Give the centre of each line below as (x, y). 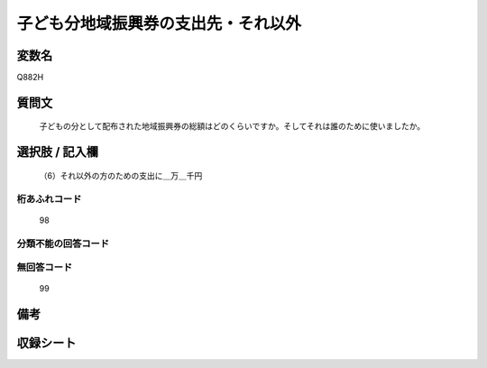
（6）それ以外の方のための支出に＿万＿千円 (121, 175)
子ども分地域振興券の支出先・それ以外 (159, 23)
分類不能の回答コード (63, 244)
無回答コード (45, 268)
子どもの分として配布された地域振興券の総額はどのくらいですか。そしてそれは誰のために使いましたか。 (232, 126)
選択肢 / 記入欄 (58, 152)
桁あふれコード (49, 198)
